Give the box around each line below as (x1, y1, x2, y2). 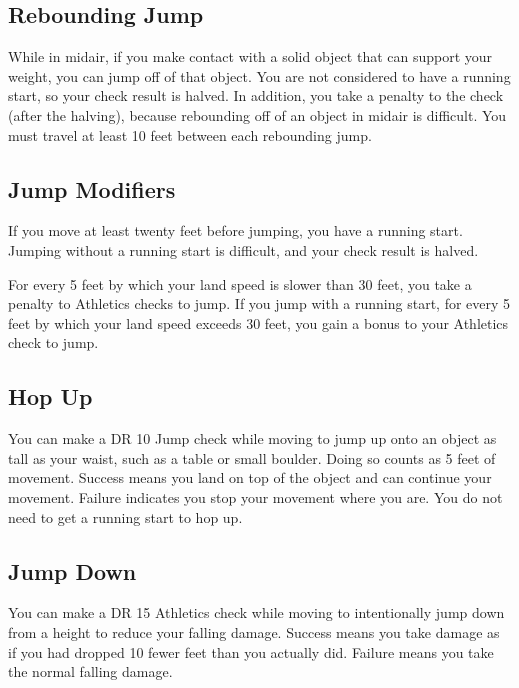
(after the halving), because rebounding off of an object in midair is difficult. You (8, 104, 507, 125)
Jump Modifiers (8, 173, 176, 204)
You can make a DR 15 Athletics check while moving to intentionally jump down (8, 602, 505, 623)
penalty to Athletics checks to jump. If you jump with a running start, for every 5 (8, 293, 511, 314)
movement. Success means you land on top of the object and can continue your (8, 467, 492, 488)
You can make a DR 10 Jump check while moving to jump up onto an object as (8, 428, 497, 449)
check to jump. (8, 332, 99, 353)
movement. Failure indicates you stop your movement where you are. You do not (8, 486, 503, 507)
